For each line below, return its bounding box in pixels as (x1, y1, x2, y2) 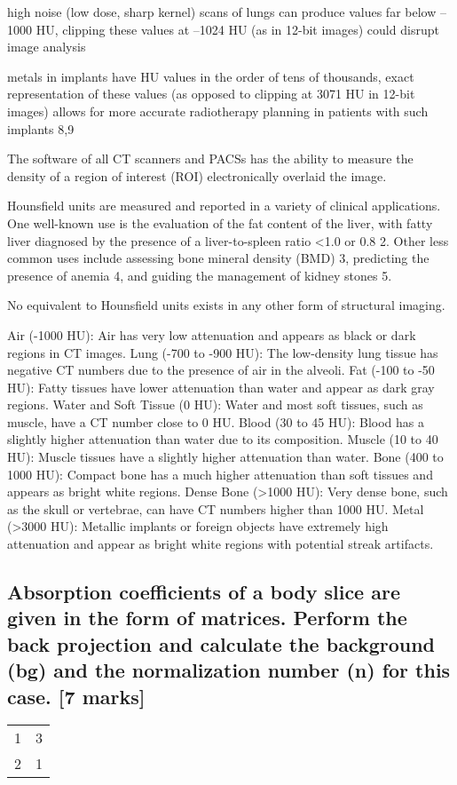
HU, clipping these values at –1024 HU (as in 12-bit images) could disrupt (35, 20, 439, 38)
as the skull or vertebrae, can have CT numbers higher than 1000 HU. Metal (7, 499, 424, 518)
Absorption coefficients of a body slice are (7, 578, 400, 606)
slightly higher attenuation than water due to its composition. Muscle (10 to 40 (7, 430, 438, 448)
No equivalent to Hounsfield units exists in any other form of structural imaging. (7, 296, 445, 314)
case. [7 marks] (7, 682, 146, 710)
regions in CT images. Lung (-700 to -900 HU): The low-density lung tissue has (7, 343, 438, 361)
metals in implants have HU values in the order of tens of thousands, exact (7, 67, 414, 85)
